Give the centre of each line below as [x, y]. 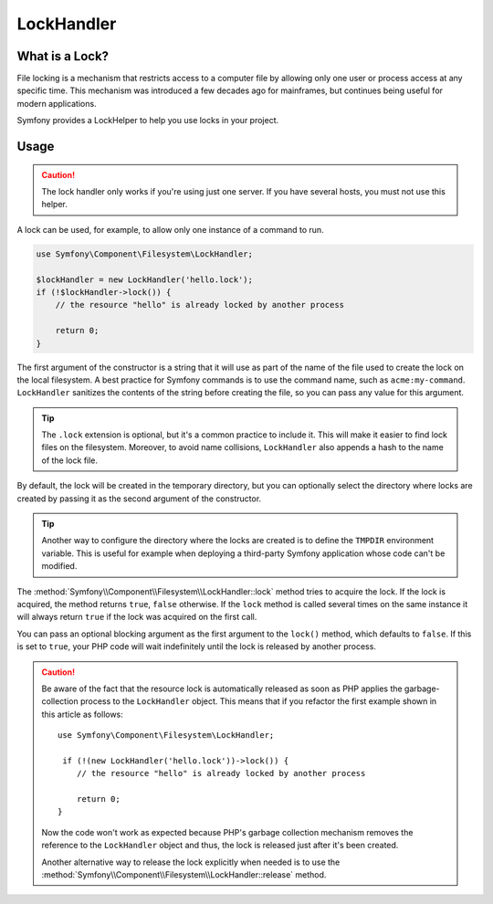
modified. [59, 566]
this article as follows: [82, 714]
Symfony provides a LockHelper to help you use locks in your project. [148, 121]
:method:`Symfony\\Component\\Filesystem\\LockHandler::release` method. [184, 875]
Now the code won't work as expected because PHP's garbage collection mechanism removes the [227, 832]
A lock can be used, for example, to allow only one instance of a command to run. [170, 229]
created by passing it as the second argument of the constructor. [139, 499]
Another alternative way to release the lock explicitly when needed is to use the [191, 862]
